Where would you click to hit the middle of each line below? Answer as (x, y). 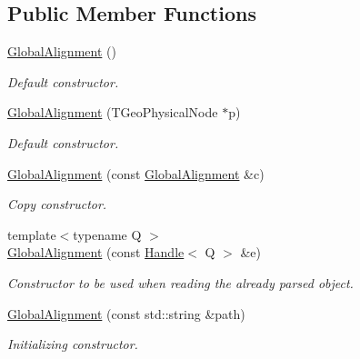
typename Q (107, 234)
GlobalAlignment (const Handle (96, 252)
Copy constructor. (57, 204)
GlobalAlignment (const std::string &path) (126, 313)
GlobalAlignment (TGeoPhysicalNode (113, 112)
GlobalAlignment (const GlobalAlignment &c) (136, 173)
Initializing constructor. (73, 344)
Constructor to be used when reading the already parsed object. (180, 282)
